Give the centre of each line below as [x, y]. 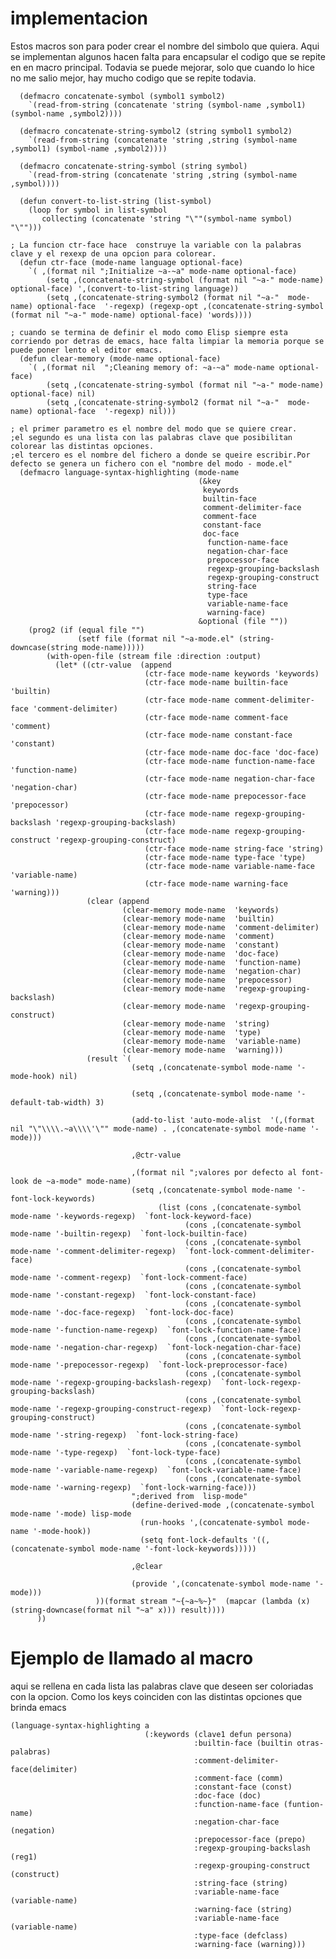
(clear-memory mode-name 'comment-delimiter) [220, 927]
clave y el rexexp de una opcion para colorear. [113, 253]
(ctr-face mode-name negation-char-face [229, 778]
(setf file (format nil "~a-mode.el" [156, 638]
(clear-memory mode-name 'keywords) [200, 910]
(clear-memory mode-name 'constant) [200, 945]
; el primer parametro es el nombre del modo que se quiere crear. [154, 428]
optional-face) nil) [53, 393]
